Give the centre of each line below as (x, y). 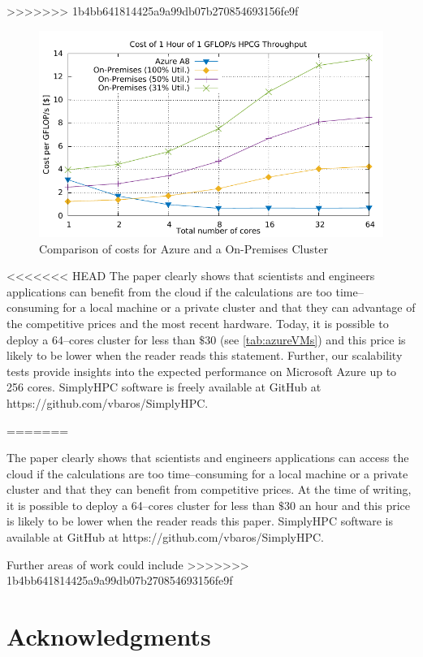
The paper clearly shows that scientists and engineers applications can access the (208, 458)
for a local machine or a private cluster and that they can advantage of (239, 307)
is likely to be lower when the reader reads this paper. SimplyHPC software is (200, 521)
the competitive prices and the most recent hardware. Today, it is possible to (198, 323)
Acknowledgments (109, 636)
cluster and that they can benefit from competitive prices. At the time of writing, (209, 489)
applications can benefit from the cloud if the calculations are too (169, 291)
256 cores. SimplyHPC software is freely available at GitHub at (164, 387)
